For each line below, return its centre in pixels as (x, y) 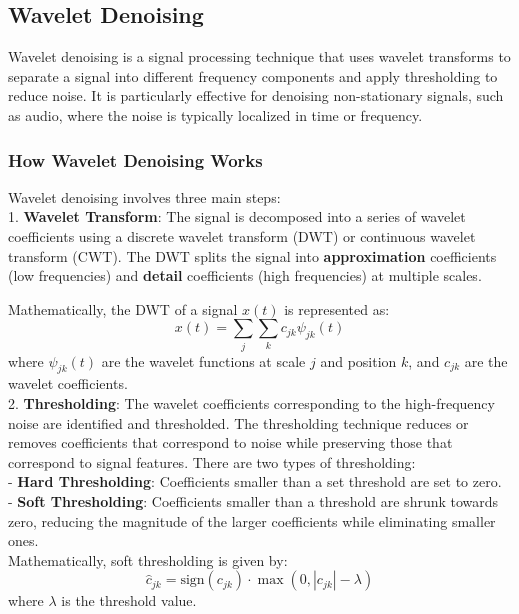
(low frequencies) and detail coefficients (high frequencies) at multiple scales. (245, 275)
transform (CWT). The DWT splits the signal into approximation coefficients (252, 255)
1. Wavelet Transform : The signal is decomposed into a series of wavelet (237, 216)
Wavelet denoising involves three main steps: (144, 196)
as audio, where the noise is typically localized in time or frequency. (215, 114)
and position (358, 360)
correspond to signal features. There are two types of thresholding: (212, 461)
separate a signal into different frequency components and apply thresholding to (253, 75)
